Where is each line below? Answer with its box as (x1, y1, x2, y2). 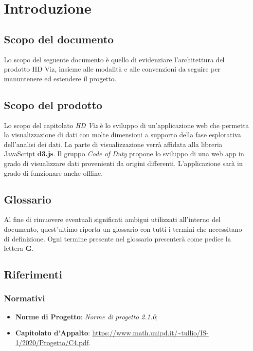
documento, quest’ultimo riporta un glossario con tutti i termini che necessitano (4, 223, 242, 234)
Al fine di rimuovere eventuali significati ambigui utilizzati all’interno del (4, 214, 221, 224)
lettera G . (4, 243, 34, 253)
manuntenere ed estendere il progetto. (4, 73, 117, 83)
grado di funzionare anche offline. (4, 167, 103, 178)
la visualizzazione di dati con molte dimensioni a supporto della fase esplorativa (4, 129, 241, 140)
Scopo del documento (4, 31, 114, 46)
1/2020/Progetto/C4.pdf (15, 337, 89, 347)
